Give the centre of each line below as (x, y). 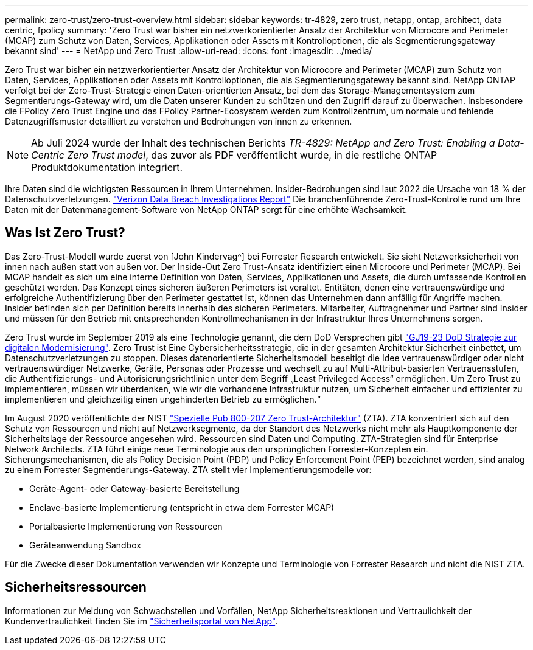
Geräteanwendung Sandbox (85, 545)
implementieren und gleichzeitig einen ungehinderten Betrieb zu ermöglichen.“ (163, 399)
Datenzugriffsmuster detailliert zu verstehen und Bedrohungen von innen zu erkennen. (179, 121)
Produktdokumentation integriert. (107, 167)
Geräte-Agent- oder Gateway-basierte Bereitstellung (134, 488)
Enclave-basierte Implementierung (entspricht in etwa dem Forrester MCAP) (182, 507)
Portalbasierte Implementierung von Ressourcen (126, 526)
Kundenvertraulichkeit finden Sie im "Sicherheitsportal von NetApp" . (141, 621)
